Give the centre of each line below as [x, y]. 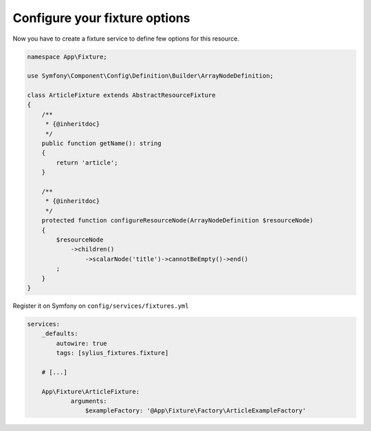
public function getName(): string [101, 144]
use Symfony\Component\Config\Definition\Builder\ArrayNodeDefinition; [150, 76]
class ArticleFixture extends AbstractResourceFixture [121, 95]
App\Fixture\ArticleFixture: [91, 391]
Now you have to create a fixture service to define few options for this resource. [126, 39]
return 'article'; [87, 162]
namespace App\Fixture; [67, 56]
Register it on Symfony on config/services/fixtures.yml [101, 306]
